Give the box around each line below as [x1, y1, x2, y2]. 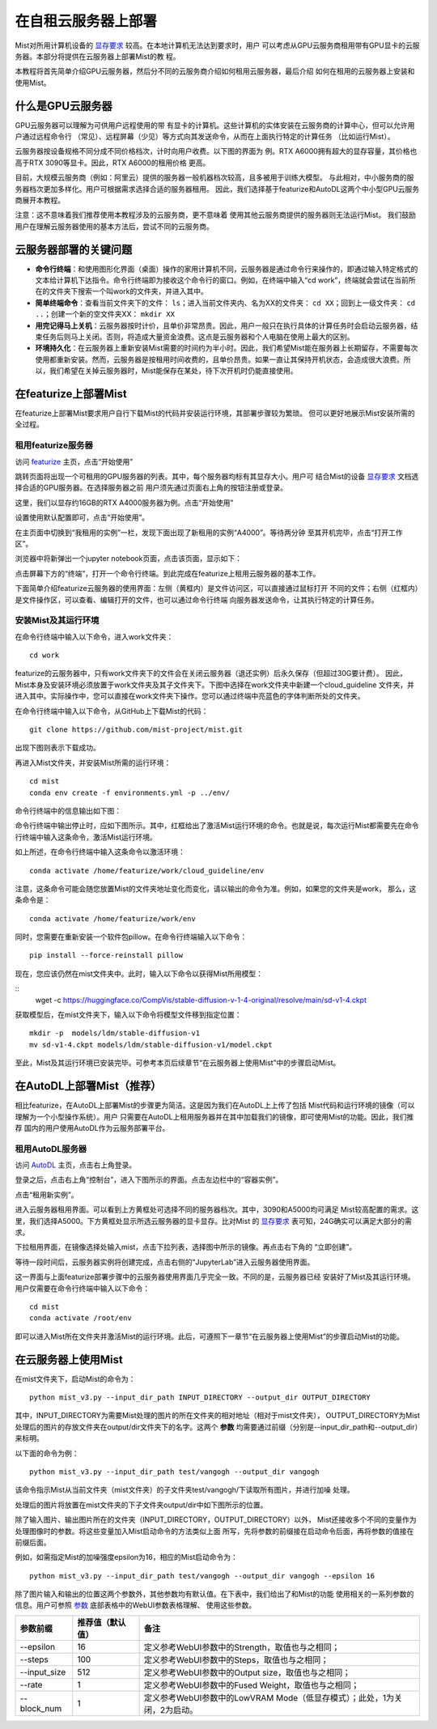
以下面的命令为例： [15, 1448, 79, 1458]
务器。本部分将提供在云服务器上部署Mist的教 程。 [15, 51, 180, 61]
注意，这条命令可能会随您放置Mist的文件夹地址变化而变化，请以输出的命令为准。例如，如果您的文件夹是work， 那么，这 [15, 883, 417, 894]
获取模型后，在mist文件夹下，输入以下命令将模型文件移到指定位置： [15, 1010, 242, 1020]
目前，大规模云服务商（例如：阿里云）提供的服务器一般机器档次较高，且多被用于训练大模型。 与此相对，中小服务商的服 [15, 172, 414, 182]
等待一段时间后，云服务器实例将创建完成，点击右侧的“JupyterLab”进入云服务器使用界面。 [15, 1257, 315, 1267]
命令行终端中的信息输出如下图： [15, 805, 121, 815]
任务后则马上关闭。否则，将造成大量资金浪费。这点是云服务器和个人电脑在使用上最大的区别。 [41, 332, 354, 342]
